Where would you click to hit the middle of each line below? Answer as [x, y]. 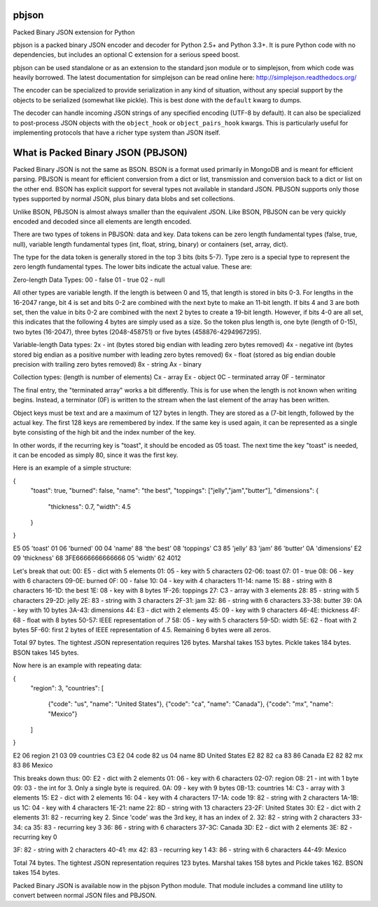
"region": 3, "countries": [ [67, 688]
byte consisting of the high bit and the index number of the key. [104, 432]
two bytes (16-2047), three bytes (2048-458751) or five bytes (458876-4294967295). [137, 332]
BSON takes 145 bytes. [46, 653]
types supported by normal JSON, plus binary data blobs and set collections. [124, 199]
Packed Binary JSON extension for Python [74, 32]
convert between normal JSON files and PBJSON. [85, 895]
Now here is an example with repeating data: [77, 665]
